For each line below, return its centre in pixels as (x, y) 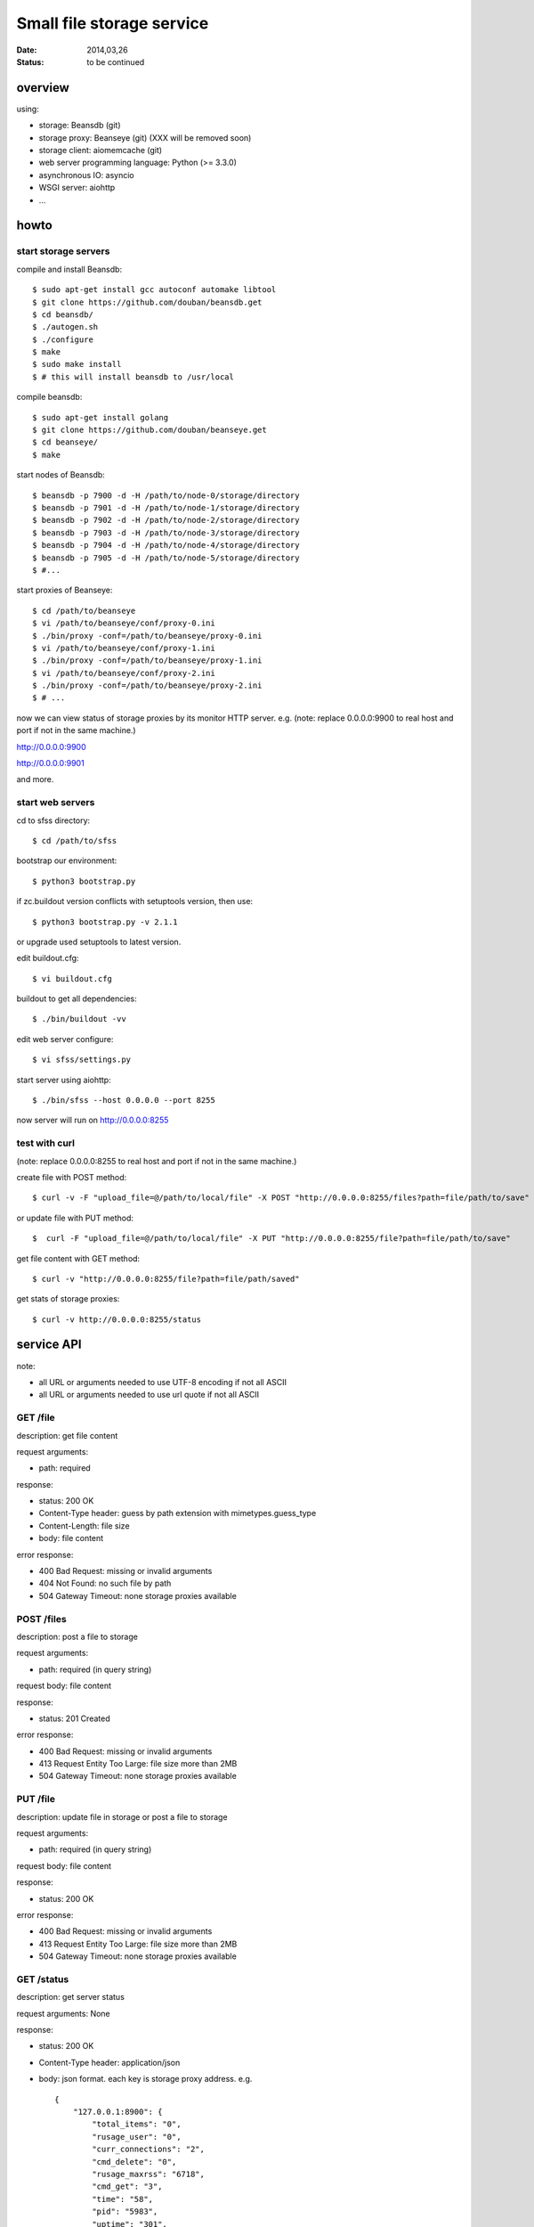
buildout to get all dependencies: (77, 999)
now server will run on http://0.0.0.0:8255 (93, 1120)
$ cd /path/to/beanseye (84, 611)
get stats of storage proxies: (68, 1299)
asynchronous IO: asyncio (86, 175)
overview (43, 88)
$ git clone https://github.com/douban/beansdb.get (147, 302)
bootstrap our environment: (67, 861)
